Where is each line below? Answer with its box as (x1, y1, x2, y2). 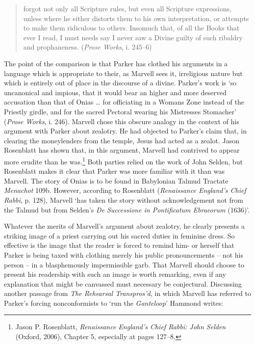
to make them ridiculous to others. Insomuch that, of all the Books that (23, 23, 240, 33)
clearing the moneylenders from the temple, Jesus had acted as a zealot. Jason (4, 135, 239, 145)
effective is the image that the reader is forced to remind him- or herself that (4, 240, 234, 250)
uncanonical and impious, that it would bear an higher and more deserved (4, 87, 227, 97)
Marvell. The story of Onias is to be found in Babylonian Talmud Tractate (4, 175, 229, 186)
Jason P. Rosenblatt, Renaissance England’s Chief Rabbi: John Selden (15, 321, 226, 332)
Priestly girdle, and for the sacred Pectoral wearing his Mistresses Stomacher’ (4, 106, 237, 116)
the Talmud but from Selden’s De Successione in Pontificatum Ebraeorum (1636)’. (4, 204, 250, 214)
